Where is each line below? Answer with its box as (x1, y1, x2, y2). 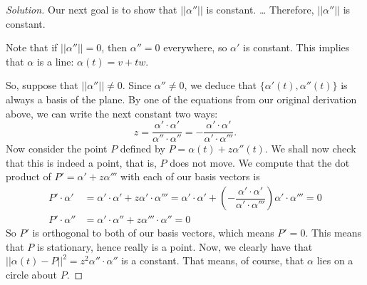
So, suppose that (6, 78, 78, 93)
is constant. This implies (243, 40, 350, 55)
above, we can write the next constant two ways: (6, 105, 218, 120)
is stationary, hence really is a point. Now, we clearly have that (37, 239, 313, 254)
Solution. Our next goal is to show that (6, 2, 177, 16)
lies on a (316, 253, 353, 268)
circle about (6, 266, 57, 281)
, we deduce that (184, 78, 257, 93)
